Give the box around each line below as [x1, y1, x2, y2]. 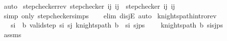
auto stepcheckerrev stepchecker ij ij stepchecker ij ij [3, 1, 175, 11]
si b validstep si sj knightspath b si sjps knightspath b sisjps [10, 20, 223, 30]
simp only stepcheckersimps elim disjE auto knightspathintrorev [3, 10, 217, 20]
